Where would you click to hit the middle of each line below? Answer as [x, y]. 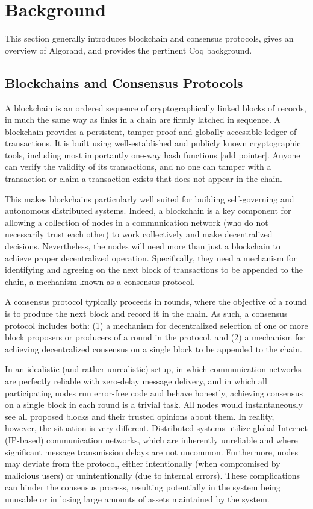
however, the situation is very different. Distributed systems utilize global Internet [156, 428]
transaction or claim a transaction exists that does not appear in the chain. [144, 179]
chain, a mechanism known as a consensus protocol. [100, 281]
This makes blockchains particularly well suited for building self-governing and [150, 198]
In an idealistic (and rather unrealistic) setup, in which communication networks [153, 369]
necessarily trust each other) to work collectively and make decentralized [139, 234]
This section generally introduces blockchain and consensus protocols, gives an [149, 38]
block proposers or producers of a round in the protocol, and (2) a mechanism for [155, 337]
